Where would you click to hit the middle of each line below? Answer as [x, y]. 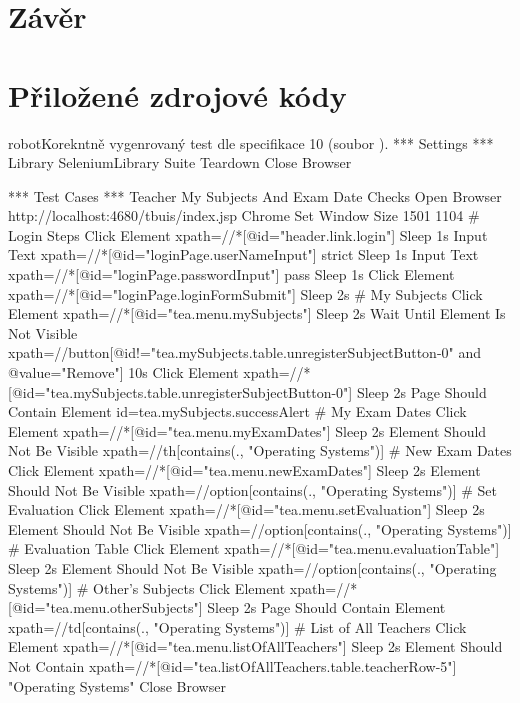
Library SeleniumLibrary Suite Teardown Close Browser [180, 162]
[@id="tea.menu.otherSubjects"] [105, 607]
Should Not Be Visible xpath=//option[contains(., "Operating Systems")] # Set [253, 489]
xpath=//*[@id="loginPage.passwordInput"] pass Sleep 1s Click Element [231, 274]
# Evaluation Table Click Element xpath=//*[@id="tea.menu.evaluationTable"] [254, 548]
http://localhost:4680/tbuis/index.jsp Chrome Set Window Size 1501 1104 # [244, 215]
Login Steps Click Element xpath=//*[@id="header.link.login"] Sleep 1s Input [248, 234]
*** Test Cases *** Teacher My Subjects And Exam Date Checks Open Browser [255, 195]
